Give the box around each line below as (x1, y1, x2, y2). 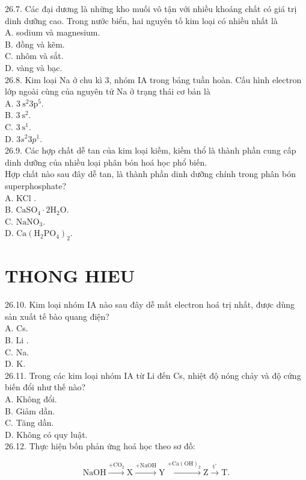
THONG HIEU (5, 263, 135, 288)
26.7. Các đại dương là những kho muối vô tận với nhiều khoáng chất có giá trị (5, 2, 297, 14)
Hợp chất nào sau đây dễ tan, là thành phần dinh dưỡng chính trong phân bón (5, 167, 296, 180)
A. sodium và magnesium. (5, 26, 100, 39)
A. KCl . (5, 191, 37, 204)
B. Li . (5, 333, 29, 346)
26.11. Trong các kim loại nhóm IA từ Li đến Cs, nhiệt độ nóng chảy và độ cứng (5, 369, 301, 381)
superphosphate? (5, 179, 67, 192)
